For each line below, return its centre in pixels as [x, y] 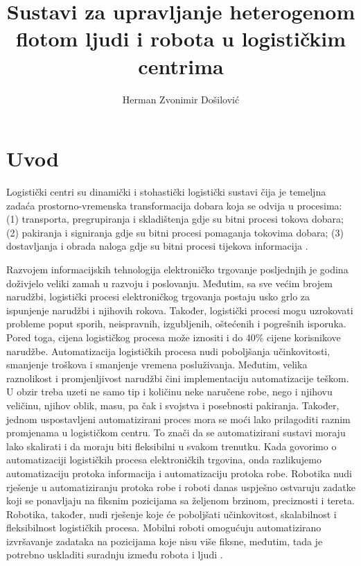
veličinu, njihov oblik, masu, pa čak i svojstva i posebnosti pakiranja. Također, [173, 405]
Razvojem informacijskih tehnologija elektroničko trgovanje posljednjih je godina [177, 269]
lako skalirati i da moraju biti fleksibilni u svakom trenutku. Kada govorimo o [171, 446]
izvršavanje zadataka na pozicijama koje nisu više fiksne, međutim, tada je [165, 541]
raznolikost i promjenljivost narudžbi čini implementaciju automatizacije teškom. [178, 378]
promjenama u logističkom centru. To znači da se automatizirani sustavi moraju [176, 432]
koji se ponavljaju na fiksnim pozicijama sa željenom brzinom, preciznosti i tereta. [180, 500]
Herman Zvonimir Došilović [181, 99]
